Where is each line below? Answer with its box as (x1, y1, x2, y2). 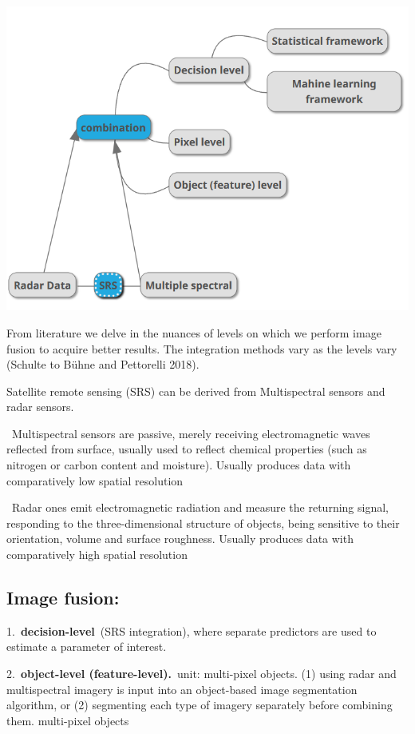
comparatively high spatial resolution (6, 546, 188, 563)
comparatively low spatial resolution (6, 472, 184, 489)
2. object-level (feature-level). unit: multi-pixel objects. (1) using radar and (6, 665, 397, 682)
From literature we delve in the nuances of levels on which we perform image (6, 324, 381, 341)
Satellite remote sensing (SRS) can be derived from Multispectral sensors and (6, 382, 385, 399)
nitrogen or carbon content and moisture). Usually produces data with (6, 457, 351, 473)
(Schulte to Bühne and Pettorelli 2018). (6, 356, 200, 373)
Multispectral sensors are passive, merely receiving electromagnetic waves (11, 425, 370, 441)
